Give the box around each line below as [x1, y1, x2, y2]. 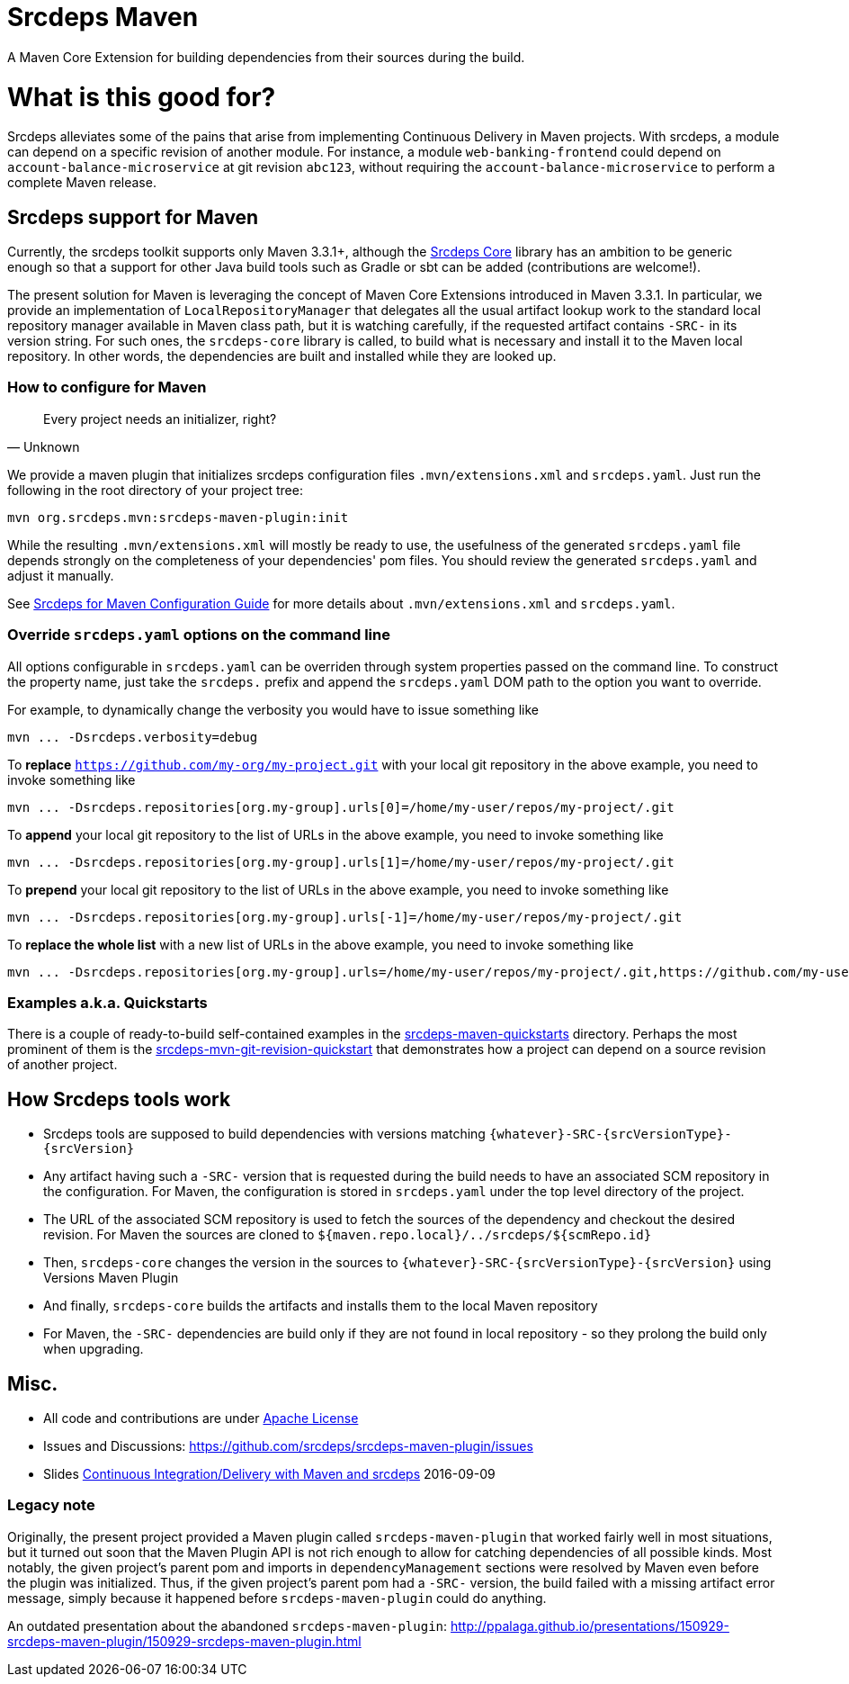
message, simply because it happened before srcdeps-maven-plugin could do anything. [7, 1589, 547, 1606]
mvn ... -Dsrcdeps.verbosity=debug [7, 729, 258, 744]
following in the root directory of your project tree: [7, 482, 303, 498]
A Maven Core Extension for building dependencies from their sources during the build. [7, 49, 525, 65]
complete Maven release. [7, 175, 156, 191]
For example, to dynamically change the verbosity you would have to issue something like [7, 701, 539, 717]
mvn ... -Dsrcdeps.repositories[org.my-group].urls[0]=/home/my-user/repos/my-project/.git [7, 799, 675, 815]
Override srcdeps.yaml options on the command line [7, 626, 390, 644]
